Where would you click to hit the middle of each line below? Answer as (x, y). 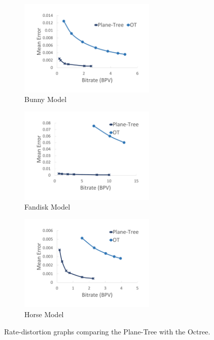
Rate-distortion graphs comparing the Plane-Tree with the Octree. (107, 331)
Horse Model (44, 314)
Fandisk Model (47, 207)
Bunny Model (46, 99)
